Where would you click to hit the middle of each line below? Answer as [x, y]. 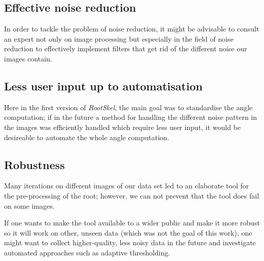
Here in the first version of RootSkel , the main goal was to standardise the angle [128, 107]
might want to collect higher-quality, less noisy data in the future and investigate [130, 242]
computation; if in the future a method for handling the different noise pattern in [131, 117]
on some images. [29, 205]
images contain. [28, 58]
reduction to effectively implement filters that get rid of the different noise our [126, 48]
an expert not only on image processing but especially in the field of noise [119, 38]
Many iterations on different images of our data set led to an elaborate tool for [127, 186]
